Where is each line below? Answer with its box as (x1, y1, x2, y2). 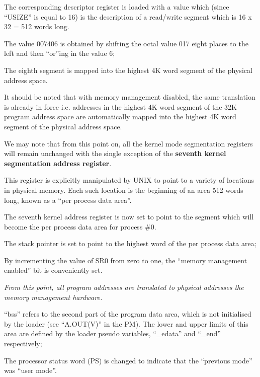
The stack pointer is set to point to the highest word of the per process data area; (4, 238, 256, 249)
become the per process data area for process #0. (4, 221, 156, 232)
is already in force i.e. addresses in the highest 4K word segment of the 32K (4, 101, 237, 112)
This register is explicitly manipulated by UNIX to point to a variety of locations (4, 175, 254, 185)
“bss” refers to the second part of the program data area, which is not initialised (4, 309, 251, 319)
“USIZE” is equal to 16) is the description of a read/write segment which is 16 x (4, 11, 252, 22)
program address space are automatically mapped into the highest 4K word (4, 111, 236, 122)
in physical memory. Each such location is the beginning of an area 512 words (4, 184, 243, 195)
